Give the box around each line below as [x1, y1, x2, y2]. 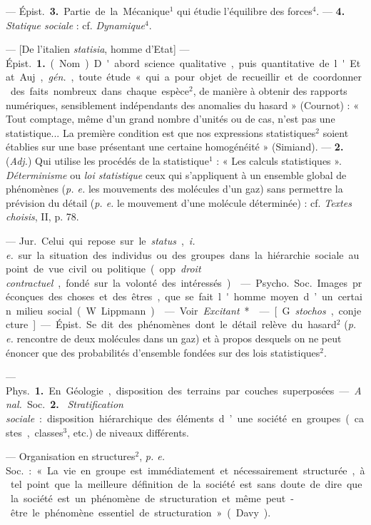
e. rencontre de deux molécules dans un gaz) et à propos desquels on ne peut [6, 331, 342, 346]
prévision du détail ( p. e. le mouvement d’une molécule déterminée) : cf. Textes [6, 195, 352, 210]
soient [322, 125, 349, 140]
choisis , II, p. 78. [6, 209, 79, 224]
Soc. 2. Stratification [26, 397, 123, 412]
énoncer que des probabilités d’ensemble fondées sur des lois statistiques [6, 345, 320, 360]
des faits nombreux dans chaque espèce [10, 83, 190, 98]
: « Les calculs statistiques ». [216, 153, 342, 168]
